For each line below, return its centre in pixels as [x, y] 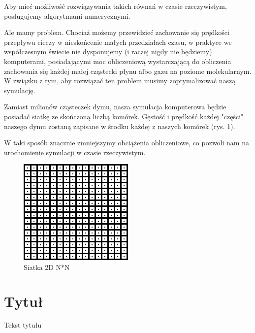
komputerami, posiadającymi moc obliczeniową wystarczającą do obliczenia [118, 61]
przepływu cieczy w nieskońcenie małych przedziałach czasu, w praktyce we [118, 42]
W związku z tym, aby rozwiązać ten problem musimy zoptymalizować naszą [120, 81]
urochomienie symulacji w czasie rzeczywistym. [75, 152]
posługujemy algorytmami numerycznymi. [67, 16]
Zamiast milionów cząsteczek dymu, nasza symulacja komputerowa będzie [115, 107]
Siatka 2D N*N [47, 267]
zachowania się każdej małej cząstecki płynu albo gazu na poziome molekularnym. [128, 71]
